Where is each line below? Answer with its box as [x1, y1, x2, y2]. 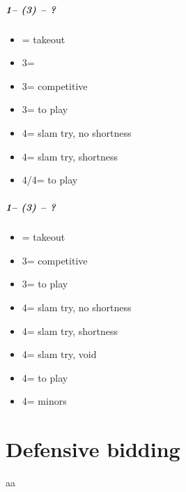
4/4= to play [22, 172, 78, 187]
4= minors [22, 394, 67, 408]
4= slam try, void [22, 347, 97, 361]
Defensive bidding [6, 435, 180, 463]
